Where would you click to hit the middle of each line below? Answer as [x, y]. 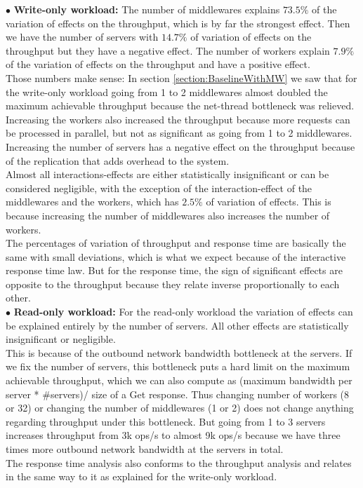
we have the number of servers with [82, 37]
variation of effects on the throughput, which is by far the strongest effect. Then [178, 23]
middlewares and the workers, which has [92, 202]
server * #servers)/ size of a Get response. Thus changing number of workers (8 [178, 394]
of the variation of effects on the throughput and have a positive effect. [158, 64]
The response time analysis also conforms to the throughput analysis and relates [179, 462]
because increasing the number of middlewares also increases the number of [168, 215]
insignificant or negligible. [61, 339]
